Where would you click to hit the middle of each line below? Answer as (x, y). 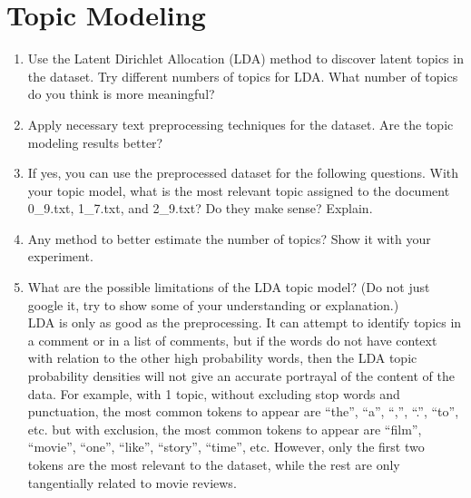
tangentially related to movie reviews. (132, 482)
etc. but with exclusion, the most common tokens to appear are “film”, (225, 429)
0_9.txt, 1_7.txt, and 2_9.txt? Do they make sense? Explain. (200, 208)
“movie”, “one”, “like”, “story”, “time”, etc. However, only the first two (226, 447)
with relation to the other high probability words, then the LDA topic (222, 358)
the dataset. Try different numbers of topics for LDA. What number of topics (243, 76)
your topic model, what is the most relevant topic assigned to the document (239, 190)
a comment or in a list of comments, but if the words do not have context (232, 340)
